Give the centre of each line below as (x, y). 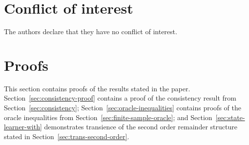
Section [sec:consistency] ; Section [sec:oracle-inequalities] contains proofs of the (123, 108)
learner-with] (23, 127)
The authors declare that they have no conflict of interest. (91, 31)
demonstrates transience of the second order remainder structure (141, 127)
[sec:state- (230, 117)
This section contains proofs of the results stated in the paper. (97, 88)
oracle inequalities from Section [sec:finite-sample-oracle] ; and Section (108, 117)
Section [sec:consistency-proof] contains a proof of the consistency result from (120, 98)
